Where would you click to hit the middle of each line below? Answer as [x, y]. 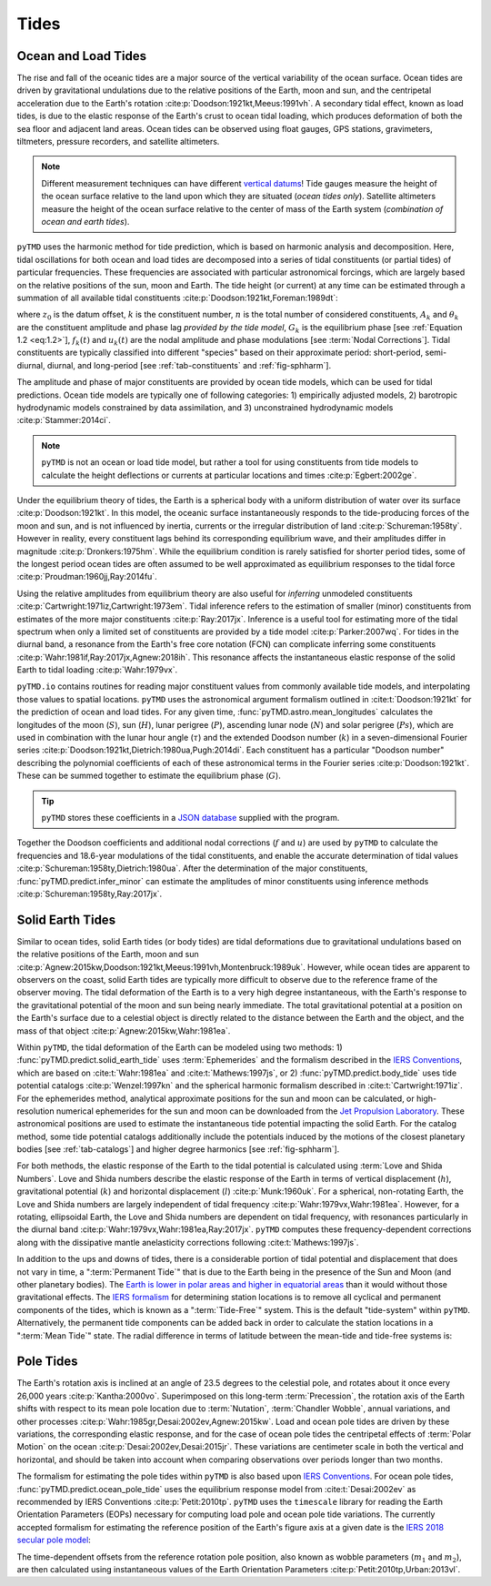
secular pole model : [54, 1540]
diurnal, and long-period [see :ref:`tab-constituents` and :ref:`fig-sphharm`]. [189, 365]
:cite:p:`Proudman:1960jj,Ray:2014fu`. [87, 577]
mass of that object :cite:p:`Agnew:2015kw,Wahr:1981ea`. [124, 1030]
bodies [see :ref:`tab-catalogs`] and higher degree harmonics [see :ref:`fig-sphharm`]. [178, 1149]
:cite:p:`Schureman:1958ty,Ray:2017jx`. [90, 894]
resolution [35, 1111]
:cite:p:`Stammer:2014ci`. [64, 420]
